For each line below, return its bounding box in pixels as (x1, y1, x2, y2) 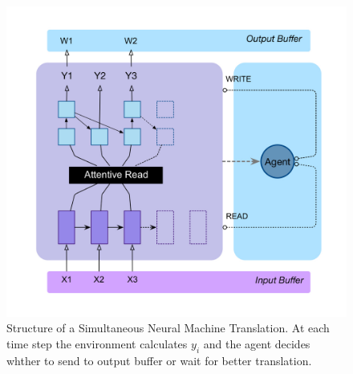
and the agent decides (203, 335, 310, 352)
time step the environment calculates (6, 335, 188, 352)
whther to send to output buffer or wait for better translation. (6, 352, 312, 368)
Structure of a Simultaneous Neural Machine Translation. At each (6, 319, 330, 336)
